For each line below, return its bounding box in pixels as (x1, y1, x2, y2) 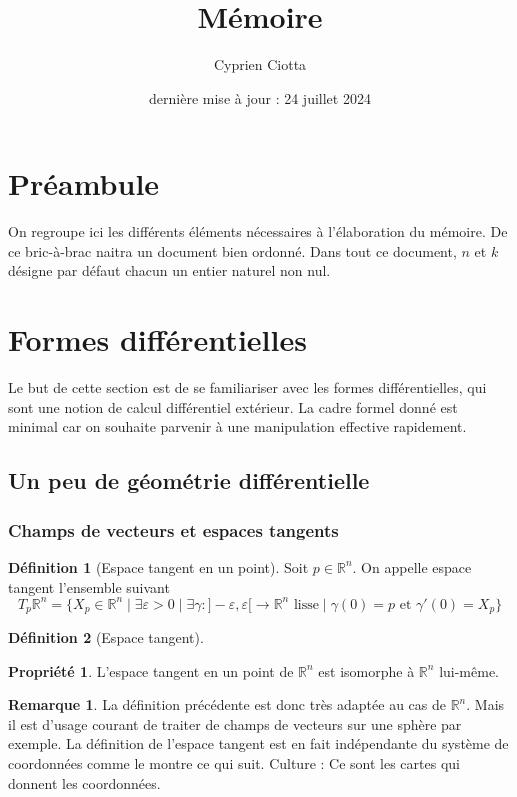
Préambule (8, 163, 160, 204)
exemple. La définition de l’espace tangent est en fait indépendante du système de (8, 733, 509, 754)
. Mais (466, 694, 505, 715)
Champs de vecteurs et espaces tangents (8, 517, 339, 542)
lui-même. (439, 660, 500, 681)
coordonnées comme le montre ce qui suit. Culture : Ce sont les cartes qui (8, 753, 460, 774)
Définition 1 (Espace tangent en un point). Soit (8, 556, 309, 577)
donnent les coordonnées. (8, 772, 161, 793)
